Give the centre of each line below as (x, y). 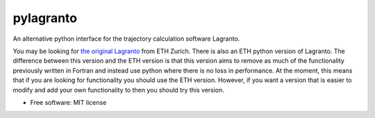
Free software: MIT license (68, 102)
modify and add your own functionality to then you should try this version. (119, 90)
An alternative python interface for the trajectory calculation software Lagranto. (126, 39)
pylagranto (45, 18)
